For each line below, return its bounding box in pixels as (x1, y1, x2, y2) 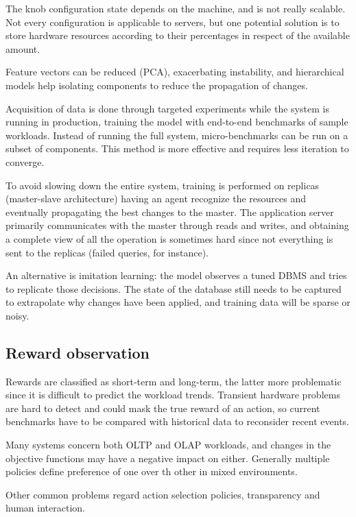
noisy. (5, 308, 29, 322)
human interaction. (5, 501, 85, 515)
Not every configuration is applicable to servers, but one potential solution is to (5, 14, 340, 29)
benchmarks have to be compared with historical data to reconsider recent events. (5, 414, 350, 429)
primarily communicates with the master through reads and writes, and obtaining (5, 218, 349, 232)
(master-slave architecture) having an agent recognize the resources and (5, 191, 306, 206)
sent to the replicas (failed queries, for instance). (5, 245, 209, 259)
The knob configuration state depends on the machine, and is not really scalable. (5, 1, 346, 15)
